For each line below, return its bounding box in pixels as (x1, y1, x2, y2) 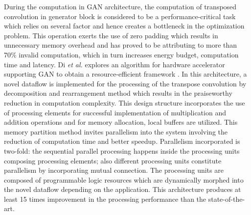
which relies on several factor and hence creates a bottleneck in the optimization (4, 21, 245, 31)
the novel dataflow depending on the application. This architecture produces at (4, 184, 241, 194)
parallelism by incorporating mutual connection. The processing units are (4, 165, 224, 175)
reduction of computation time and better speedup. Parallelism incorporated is (4, 136, 240, 146)
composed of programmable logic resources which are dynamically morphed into (4, 174, 244, 185)
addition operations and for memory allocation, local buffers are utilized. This (4, 117, 238, 127)
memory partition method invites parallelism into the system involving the (4, 126, 228, 136)
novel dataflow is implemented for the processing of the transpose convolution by (4, 78, 247, 88)
